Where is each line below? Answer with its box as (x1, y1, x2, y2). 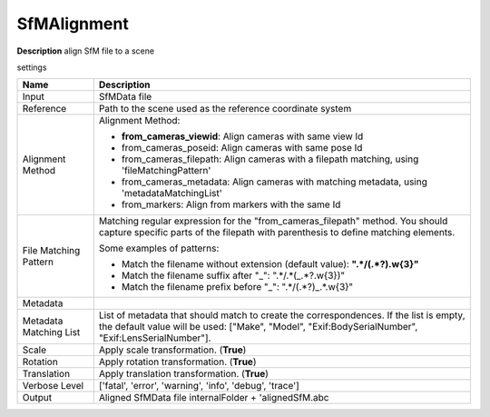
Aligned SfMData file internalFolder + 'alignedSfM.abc (98, 392, 329, 404)
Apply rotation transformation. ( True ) (98, 355, 257, 368)
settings (16, 62, 47, 73)
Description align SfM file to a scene (16, 45, 154, 56)
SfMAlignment (16, 14, 129, 34)
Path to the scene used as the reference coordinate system (98, 103, 352, 115)
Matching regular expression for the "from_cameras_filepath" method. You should (98, 214, 448, 227)
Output (22, 392, 53, 404)
